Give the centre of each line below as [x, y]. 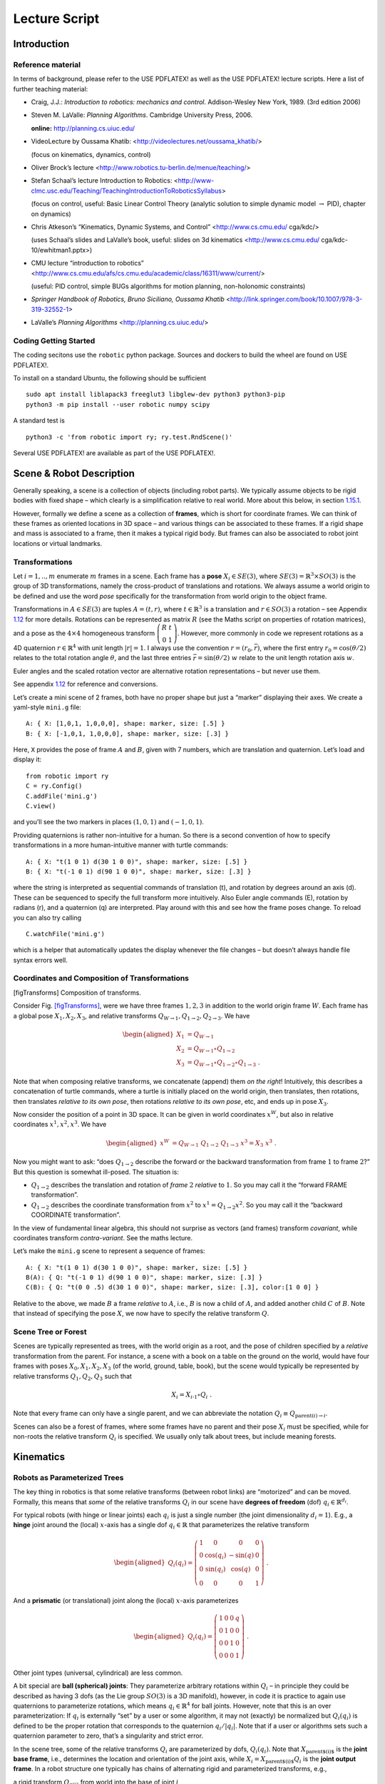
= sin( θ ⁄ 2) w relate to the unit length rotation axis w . [276, 658]
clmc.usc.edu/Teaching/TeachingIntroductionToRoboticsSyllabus [127, 191]
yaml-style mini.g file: [47, 707]
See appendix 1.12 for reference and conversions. [86, 684]
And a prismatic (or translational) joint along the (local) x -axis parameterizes [126, 1600]
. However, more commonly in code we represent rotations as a [270, 633]
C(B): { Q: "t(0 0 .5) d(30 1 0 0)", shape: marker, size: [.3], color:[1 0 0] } [173, 1287]
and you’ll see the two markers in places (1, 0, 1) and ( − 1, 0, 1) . [109, 822]
